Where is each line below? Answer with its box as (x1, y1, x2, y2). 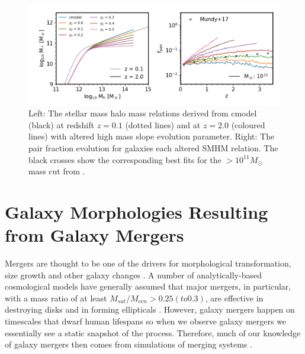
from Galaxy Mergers (5, 223, 184, 247)
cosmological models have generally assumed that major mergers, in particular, (5, 280, 291, 293)
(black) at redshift (28, 118, 94, 131)
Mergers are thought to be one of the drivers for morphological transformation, (5, 257, 291, 269)
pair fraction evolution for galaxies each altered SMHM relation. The (28, 141, 278, 154)
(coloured (231, 118, 265, 131)
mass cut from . (28, 165, 85, 177)
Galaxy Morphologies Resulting (5, 199, 268, 223)
